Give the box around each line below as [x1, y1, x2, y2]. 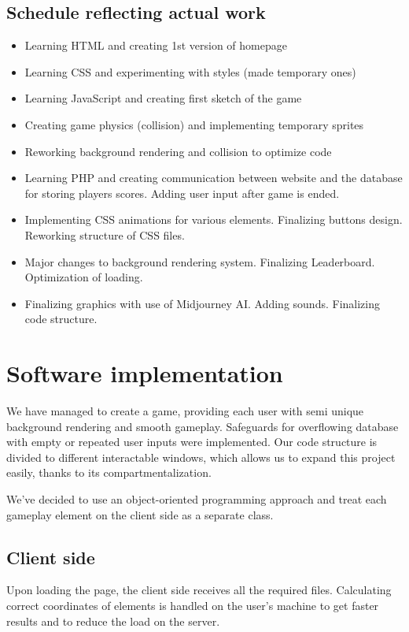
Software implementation [6, 357, 283, 389]
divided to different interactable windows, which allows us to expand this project [6, 448, 396, 465]
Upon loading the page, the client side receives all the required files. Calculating [6, 582, 392, 598]
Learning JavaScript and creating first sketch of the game [24, 90, 302, 106]
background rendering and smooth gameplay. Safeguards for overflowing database [6, 418, 399, 434]
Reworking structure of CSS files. [24, 226, 185, 243]
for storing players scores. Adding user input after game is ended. [24, 184, 340, 201]
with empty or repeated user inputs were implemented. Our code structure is [6, 433, 378, 450]
